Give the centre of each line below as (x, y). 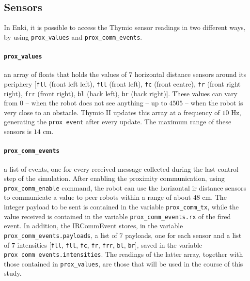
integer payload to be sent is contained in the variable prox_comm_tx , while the (121, 206)
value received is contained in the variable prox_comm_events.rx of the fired (117, 216)
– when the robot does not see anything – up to (96, 103)
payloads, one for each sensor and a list (183, 235)
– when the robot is (214, 103)
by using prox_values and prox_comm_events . (73, 37)
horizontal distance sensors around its (190, 74)
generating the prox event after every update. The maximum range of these (118, 122)
